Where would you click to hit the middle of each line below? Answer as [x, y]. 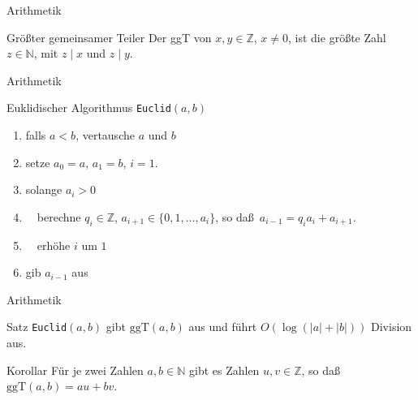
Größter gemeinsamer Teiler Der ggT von [109, 37]
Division [392, 327]
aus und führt [223, 327]
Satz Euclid [37, 327]
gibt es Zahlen [224, 370]
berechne [59, 216]
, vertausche [105, 135]
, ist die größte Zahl [337, 37]
